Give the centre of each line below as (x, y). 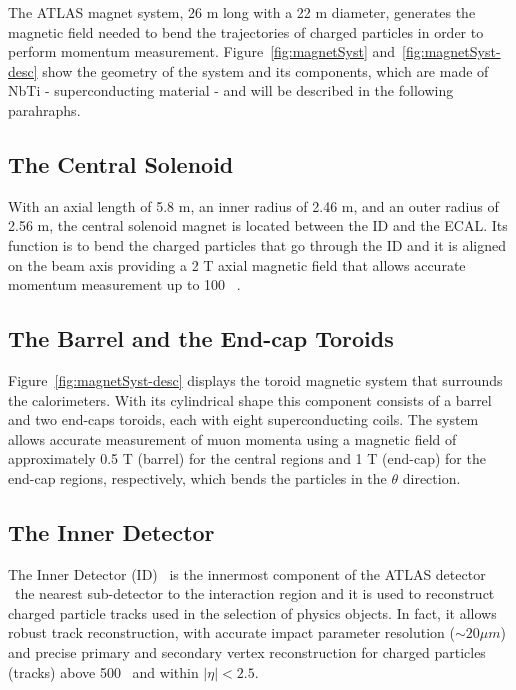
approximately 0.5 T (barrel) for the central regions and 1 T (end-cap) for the (247, 458)
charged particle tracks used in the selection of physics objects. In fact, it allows (252, 612)
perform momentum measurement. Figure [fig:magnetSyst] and (202, 51)
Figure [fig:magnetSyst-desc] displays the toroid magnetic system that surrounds (255, 379)
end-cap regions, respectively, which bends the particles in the (197, 477)
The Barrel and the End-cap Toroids (201, 338)
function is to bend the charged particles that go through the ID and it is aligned (257, 244)
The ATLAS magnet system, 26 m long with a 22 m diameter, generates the (242, 12)
